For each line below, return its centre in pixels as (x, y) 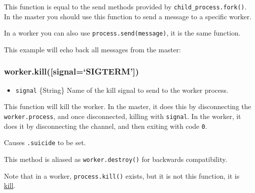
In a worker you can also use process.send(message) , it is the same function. (122, 33)
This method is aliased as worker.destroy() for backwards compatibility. (116, 159)
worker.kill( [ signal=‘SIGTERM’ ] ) (72, 71)
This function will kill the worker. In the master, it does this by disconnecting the (128, 106)
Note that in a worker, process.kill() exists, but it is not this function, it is (122, 175)
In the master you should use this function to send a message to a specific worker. (128, 16)
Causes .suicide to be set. (45, 142)
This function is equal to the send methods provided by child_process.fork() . (125, 6)
